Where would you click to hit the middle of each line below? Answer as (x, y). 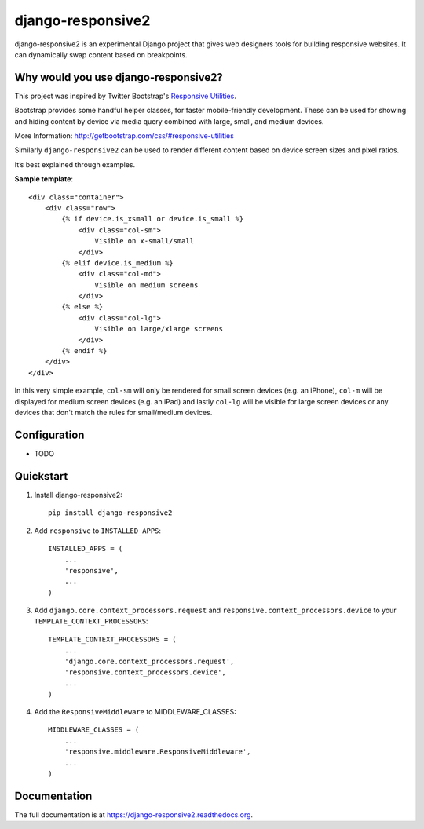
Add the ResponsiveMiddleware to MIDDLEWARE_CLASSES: (135, 712)
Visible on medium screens (146, 285)
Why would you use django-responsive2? (119, 77)
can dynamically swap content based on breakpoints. (101, 54)
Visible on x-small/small (144, 241)
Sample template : (44, 179)
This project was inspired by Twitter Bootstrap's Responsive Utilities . (126, 96)
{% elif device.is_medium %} (118, 263)
